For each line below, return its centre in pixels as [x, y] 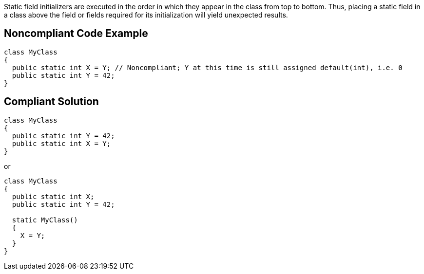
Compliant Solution [51, 102]
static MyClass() [45, 220]
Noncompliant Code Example [76, 34]
